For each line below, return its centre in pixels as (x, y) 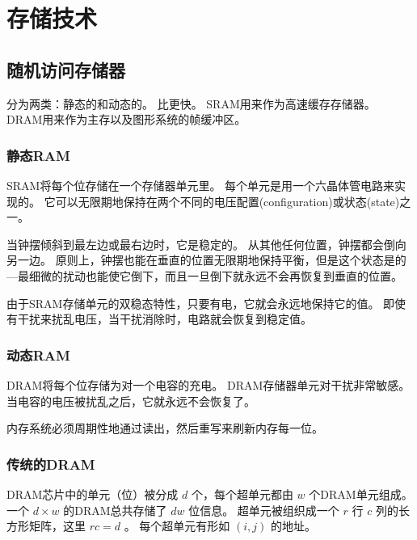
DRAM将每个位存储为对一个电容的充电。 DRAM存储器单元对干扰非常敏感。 (208, 384)
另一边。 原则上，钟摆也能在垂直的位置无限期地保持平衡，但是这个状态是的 (206, 260)
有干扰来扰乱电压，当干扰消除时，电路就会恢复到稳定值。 (159, 319)
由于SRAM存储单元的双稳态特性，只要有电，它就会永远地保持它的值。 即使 (206, 303)
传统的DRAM (51, 464)
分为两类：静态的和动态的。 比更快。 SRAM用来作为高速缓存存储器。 (191, 103)
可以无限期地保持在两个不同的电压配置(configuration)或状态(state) (227, 201)
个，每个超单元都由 (242, 494)
